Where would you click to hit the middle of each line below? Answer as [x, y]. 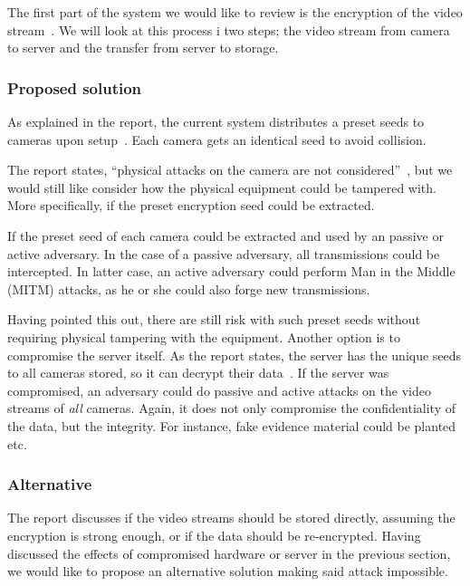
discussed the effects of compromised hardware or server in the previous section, [229, 553]
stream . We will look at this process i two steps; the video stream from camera [229, 29]
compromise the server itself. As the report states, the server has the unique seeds [235, 355]
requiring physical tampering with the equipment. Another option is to [204, 336]
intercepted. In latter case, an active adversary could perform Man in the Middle [231, 271]
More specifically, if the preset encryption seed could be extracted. [191, 205]
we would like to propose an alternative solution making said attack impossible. [228, 571]
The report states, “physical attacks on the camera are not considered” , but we [230, 170]
